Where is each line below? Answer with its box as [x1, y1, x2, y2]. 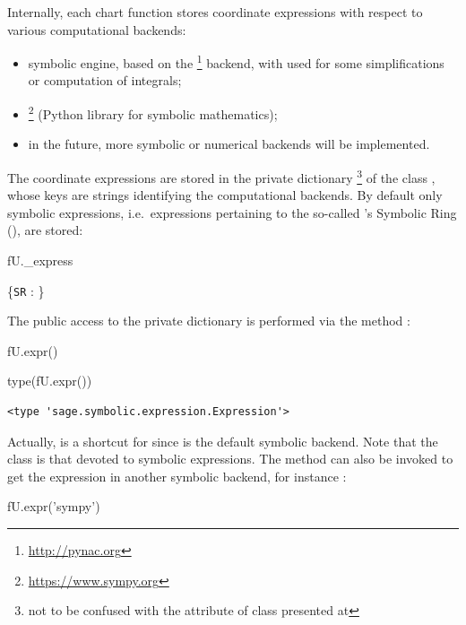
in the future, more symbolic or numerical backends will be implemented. [28, 135, 430, 153]
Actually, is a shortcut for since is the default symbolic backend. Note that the [7, 431, 438, 450]
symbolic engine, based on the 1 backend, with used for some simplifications [28, 51, 444, 72]
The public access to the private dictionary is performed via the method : [7, 311, 410, 330]
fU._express [7, 250, 73, 269]
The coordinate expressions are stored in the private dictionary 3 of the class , [7, 165, 436, 187]
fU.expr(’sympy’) [7, 497, 100, 516]
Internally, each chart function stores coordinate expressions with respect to [7, 3, 423, 21]
